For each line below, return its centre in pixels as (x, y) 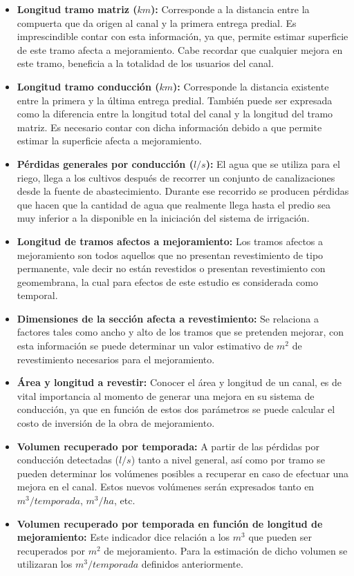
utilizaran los (45, 564)
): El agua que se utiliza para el (273, 163)
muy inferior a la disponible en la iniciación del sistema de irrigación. (163, 218)
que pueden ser (280, 537)
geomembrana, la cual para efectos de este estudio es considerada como (167, 281)
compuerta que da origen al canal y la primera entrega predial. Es (157, 22)
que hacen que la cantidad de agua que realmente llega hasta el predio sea (174, 204)
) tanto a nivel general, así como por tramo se (228, 460)
